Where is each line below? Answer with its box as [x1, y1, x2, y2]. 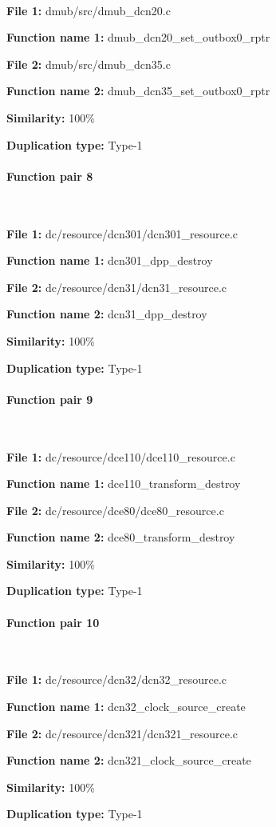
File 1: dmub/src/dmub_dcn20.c [6, 2, 171, 18]
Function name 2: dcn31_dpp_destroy [6, 306, 207, 322]
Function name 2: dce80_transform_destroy [6, 529, 235, 545]
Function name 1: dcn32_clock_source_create [6, 698, 246, 715]
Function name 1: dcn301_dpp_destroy [6, 252, 213, 269]
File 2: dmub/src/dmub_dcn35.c [6, 55, 171, 72]
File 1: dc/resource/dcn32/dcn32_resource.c [6, 671, 227, 688]
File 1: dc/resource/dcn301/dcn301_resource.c [6, 225, 239, 242]
